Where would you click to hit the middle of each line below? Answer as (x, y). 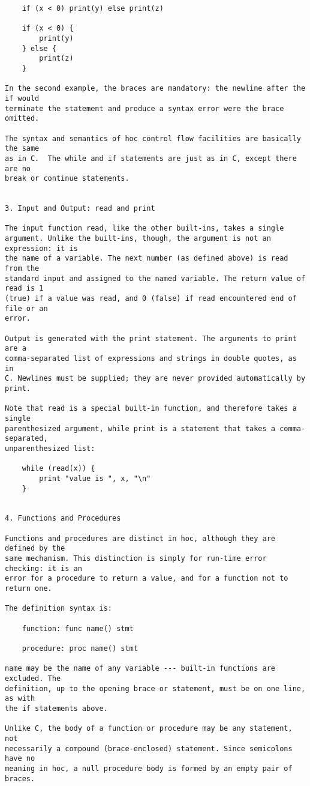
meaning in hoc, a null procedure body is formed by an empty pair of (149, 768)
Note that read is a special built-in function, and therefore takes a (151, 409)
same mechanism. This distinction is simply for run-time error (136, 559)
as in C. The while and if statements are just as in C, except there (151, 158)
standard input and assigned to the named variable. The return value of (155, 278)
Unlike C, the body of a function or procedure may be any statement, (149, 729)
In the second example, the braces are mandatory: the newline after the (155, 89)
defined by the (35, 549)
